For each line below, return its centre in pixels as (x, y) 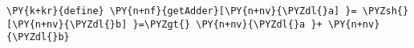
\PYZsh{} (386, 11)
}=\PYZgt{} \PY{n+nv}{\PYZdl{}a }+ (227, 24)
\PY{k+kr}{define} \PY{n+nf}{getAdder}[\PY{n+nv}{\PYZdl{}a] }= (182, 11)
